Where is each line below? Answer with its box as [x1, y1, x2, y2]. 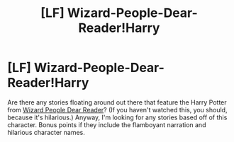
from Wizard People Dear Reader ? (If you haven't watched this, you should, [7, 105, 228, 114]
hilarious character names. [7, 128, 85, 136]
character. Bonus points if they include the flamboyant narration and [7, 120, 206, 129]
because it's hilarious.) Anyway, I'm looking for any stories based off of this [7, 113, 228, 122]
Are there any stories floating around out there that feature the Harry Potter [7, 97, 227, 107]
